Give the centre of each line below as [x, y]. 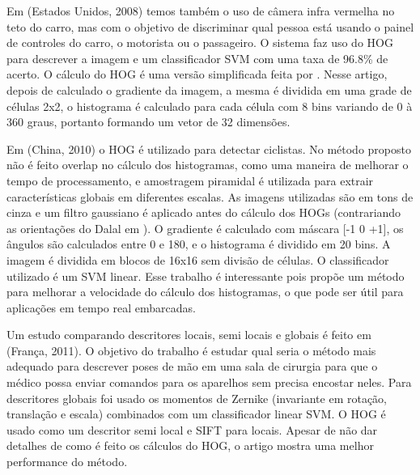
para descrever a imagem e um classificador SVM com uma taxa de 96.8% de [197, 58]
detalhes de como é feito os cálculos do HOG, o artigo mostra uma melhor [190, 445]
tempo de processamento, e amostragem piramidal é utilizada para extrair [190, 180]
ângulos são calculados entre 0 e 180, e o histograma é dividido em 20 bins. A [199, 244]
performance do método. [67, 462]
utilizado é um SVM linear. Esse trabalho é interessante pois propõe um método [206, 276]
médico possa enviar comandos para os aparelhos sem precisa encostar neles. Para [209, 382]
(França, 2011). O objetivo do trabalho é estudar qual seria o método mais [191, 350]
